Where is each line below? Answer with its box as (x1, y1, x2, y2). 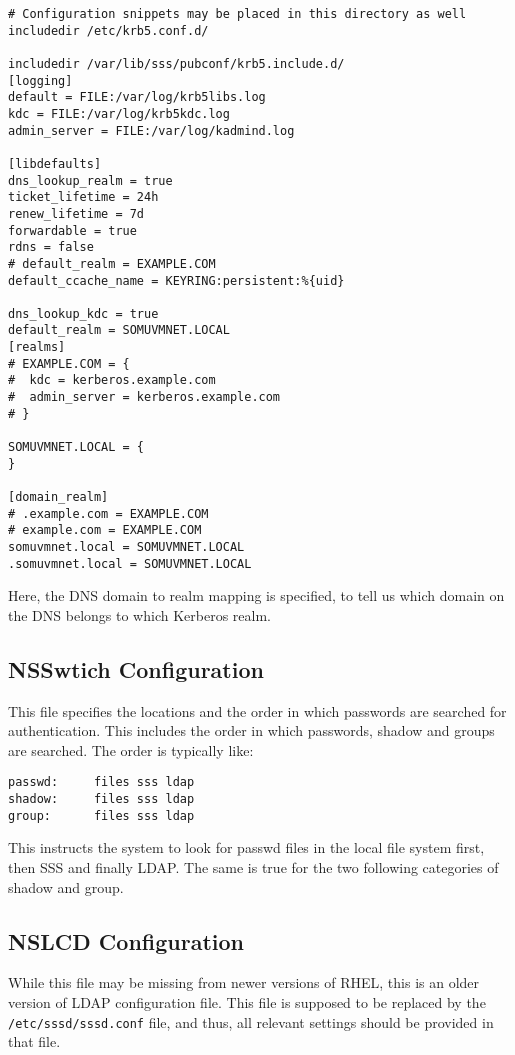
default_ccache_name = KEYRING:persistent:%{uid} (8, 273, 345, 288)
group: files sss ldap (8, 808, 195, 823)
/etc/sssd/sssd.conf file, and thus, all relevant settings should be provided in (8, 1011, 494, 1032)
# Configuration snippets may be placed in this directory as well (8, 7, 467, 21)
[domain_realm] (8, 490, 109, 505)
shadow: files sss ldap (8, 792, 195, 807)
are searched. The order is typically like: (8, 739, 254, 760)
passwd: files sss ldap (8, 775, 195, 790)
